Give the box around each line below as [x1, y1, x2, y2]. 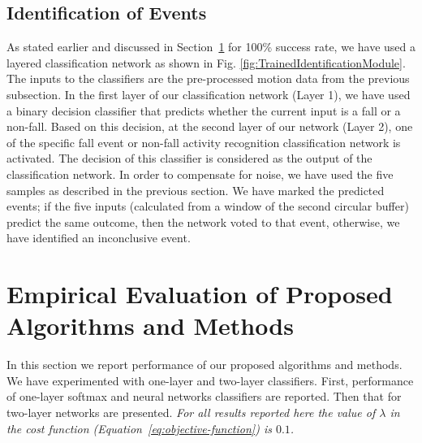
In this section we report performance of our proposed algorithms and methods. [6, 356, 403, 373]
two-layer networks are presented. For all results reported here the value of [6, 404, 376, 421]
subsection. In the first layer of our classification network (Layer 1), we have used [6, 85, 411, 102]
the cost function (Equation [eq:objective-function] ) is [6, 419, 272, 436]
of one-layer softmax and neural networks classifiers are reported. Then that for [6, 388, 402, 405]
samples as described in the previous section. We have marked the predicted [6, 181, 385, 198]
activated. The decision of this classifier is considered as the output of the [6, 150, 372, 167]
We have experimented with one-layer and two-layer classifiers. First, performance [6, 371, 414, 389]
